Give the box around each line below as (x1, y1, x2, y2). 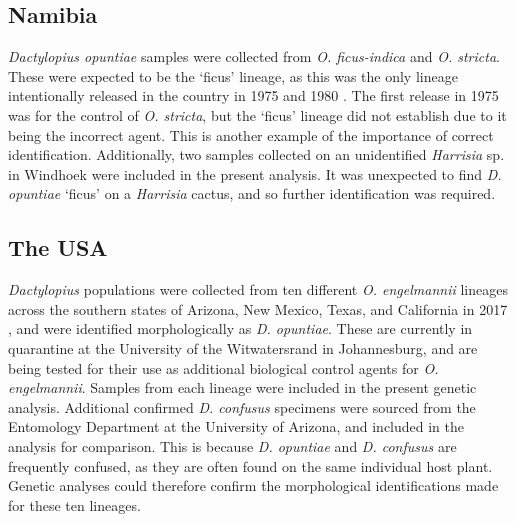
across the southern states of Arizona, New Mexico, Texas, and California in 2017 (8, 298, 508, 319)
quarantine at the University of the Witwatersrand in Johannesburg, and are (8, 337, 478, 358)
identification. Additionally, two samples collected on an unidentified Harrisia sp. (8, 144, 505, 165)
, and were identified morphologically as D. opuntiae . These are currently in (8, 318, 473, 339)
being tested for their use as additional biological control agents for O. (8, 357, 439, 378)
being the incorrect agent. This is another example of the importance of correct (8, 124, 494, 145)
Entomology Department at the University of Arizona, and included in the (8, 416, 465, 437)
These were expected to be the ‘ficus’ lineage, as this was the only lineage (8, 65, 458, 86)
